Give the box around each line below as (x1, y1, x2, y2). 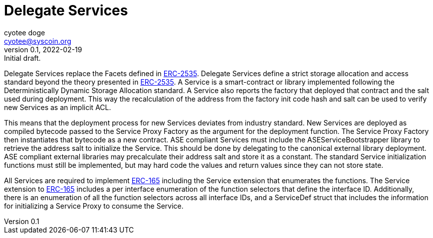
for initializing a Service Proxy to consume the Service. (4, 201, 184, 210)
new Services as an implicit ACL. (4, 103, 111, 112)
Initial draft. (4, 53, 41, 62)
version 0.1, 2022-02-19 (4, 45, 82, 54)
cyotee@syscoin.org (4, 36, 71, 45)
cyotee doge (4, 28, 45, 37)
